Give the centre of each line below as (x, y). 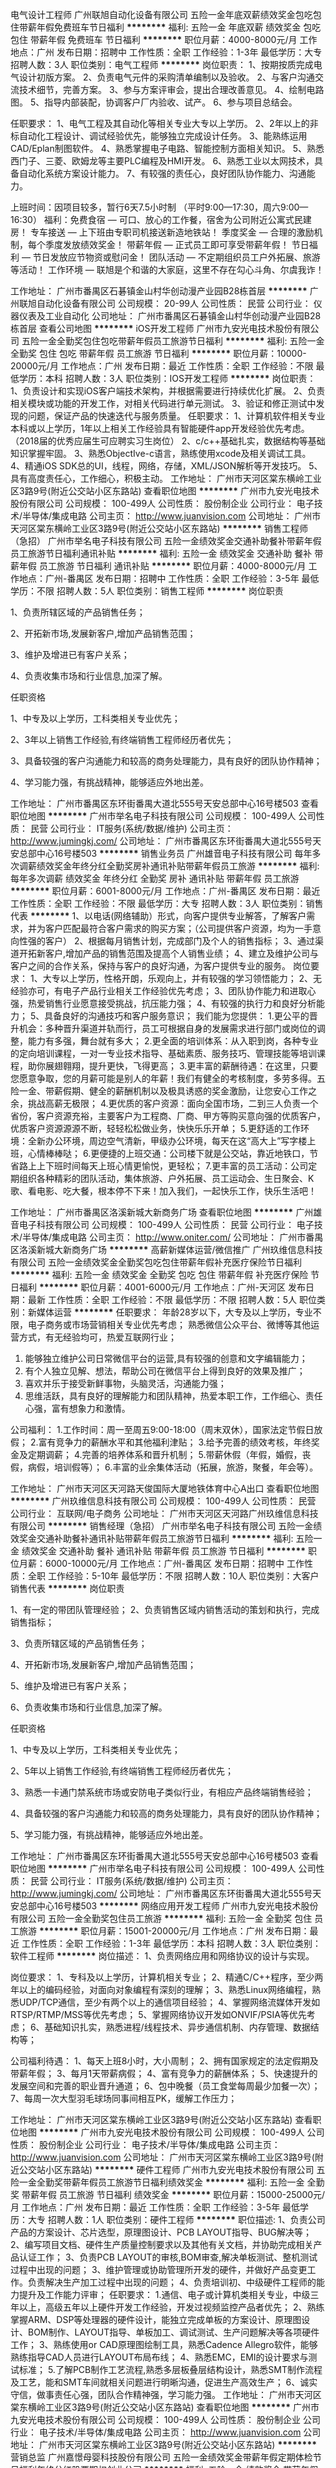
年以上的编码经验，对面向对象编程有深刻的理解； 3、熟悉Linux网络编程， (161, 1989)
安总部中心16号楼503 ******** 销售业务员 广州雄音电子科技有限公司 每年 (161, 853)
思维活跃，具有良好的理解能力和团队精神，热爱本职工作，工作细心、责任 (173, 1396)
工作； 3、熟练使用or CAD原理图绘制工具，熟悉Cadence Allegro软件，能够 (164, 2344)
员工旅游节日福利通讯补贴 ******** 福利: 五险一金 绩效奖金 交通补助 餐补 (161, 553)
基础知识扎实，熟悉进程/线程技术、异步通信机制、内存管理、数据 (177, 2027)
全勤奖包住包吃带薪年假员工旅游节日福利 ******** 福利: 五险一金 (190, 341)
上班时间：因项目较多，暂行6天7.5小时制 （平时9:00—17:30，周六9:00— (159, 207)
